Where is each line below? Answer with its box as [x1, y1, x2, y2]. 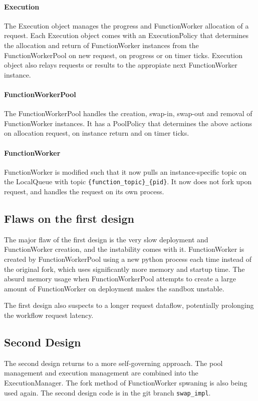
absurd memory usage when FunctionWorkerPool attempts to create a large [4, 273, 236, 284]
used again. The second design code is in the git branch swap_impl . [4, 387, 211, 397]
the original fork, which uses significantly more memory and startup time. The [4, 263, 245, 274]
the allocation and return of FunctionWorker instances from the [4, 40, 199, 50]
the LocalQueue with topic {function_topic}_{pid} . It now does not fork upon [4, 176, 252, 187]
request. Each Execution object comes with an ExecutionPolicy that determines [4, 30, 248, 41]
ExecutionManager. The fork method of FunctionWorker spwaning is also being [4, 377, 247, 387]
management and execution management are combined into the [4, 367, 198, 378]
